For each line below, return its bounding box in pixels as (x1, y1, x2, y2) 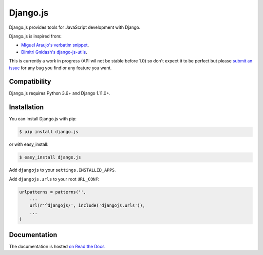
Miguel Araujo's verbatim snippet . (21, 42, 89, 48)
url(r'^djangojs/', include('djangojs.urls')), (29, 203, 146, 208)
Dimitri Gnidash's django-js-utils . (21, 49, 88, 55)
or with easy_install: (9, 141, 49, 147)
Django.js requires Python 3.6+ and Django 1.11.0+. (9, 90, 111, 96)
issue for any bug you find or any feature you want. (9, 65, 112, 71)
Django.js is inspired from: (9, 33, 62, 39)
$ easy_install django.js (19, 155, 81, 160)
